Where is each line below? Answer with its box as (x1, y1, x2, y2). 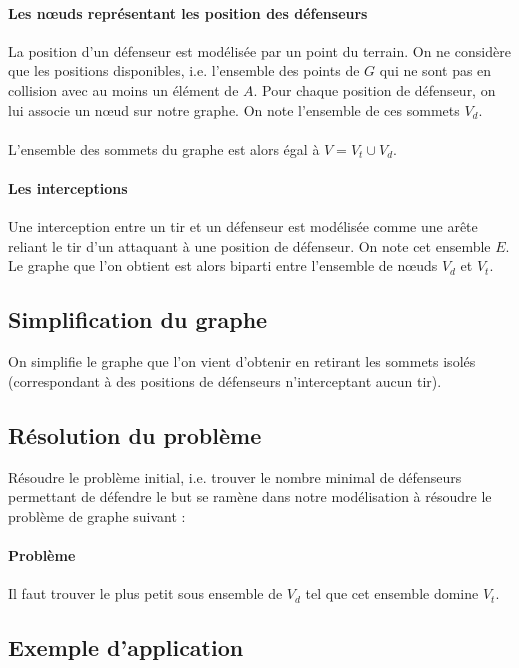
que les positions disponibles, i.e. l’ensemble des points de (8, 60, 360, 81)
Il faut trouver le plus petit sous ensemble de (8, 583, 283, 604)
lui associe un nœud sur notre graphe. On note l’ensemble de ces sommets (8, 99, 460, 120)
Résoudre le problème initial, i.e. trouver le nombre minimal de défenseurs (8, 466, 462, 487)
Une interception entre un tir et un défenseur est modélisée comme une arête (8, 216, 478, 237)
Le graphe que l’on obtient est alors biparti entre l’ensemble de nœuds (8, 255, 438, 276)
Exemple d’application (8, 632, 244, 663)
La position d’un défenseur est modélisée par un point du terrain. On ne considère (8, 40, 511, 61)
